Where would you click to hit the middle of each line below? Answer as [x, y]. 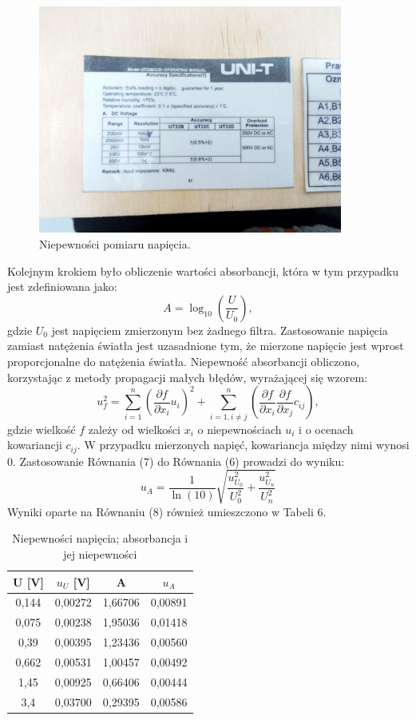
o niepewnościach [240, 429]
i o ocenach [326, 429]
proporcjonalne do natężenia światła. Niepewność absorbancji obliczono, [184, 362]
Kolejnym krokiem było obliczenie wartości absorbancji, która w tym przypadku [203, 270]
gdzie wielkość [42, 429]
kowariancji [35, 445]
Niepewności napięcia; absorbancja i [100, 538]
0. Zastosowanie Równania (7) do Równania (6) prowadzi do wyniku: [176, 461]
